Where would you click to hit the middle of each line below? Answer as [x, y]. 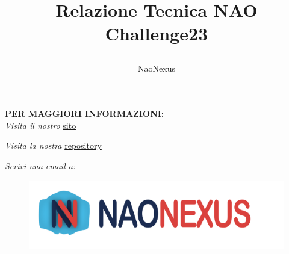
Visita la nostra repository [53, 145]
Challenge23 [157, 33]
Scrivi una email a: [40, 165]
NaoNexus [157, 68]
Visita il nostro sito [41, 125]
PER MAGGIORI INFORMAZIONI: [85, 113]
